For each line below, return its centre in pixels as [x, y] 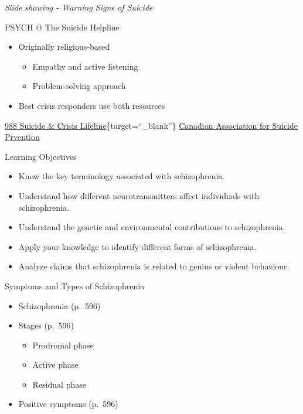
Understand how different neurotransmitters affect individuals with [139, 195]
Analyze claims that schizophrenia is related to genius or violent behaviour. [154, 266]
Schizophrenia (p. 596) [59, 305]
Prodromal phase [63, 345]
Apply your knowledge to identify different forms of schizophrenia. [137, 246]
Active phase [55, 365]
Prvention [22, 137]
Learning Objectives [41, 156]
